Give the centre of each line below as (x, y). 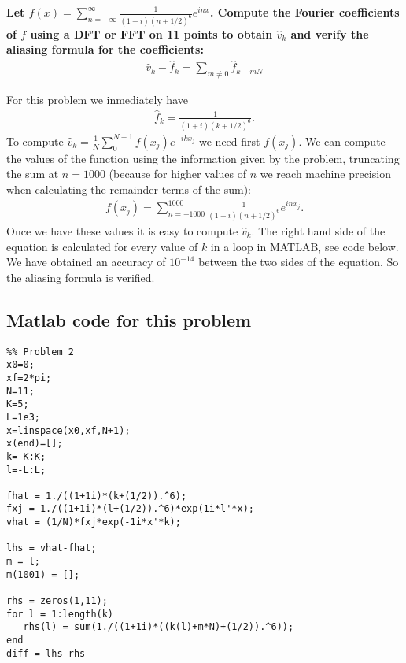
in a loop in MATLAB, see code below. (304, 246)
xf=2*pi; (29, 378)
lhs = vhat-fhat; (52, 548)
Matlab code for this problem (129, 319)
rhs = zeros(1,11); (57, 601)
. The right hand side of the (318, 231)
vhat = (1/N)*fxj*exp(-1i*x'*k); (94, 522)
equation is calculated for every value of (102, 246)
